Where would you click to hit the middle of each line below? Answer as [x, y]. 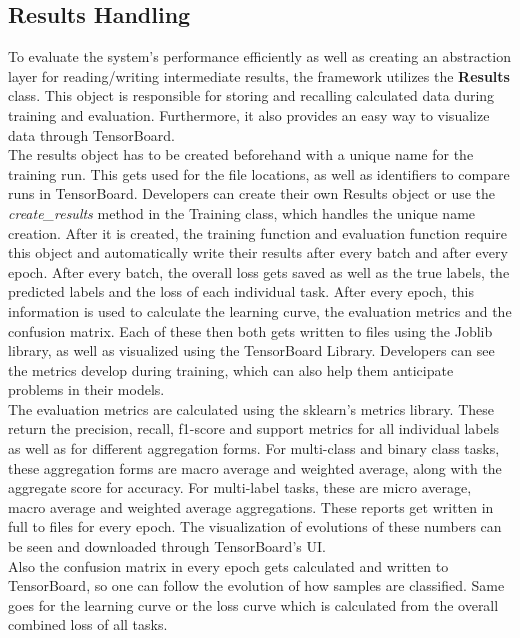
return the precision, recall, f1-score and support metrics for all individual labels [254, 428]
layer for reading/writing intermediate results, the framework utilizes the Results [259, 75]
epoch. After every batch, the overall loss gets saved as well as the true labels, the [259, 271]
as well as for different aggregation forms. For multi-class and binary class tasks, [254, 448]
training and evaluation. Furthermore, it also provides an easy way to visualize [249, 114]
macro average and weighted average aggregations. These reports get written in [251, 506]
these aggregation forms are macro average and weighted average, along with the [255, 467]
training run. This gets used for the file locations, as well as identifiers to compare [259, 173]
